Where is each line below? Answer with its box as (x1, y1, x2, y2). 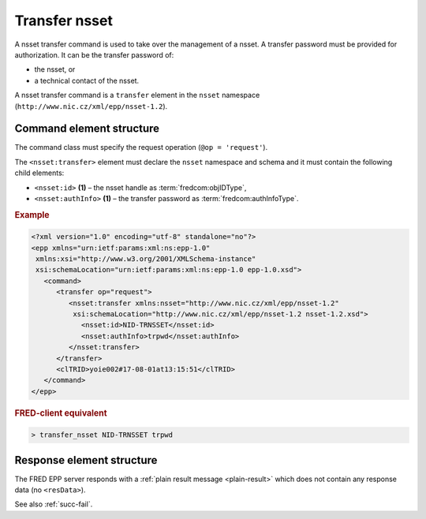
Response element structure (14, 454, 158, 467)
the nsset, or (34, 65, 76, 74)
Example (14, 209, 50, 220)
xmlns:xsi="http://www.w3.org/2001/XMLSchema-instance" (35, 255, 256, 263)
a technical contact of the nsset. (34, 76, 140, 85)
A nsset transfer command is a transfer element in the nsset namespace (14, 91, 260, 100)
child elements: (14, 168, 65, 177)
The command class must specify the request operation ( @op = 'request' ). (14, 143, 268, 152)
